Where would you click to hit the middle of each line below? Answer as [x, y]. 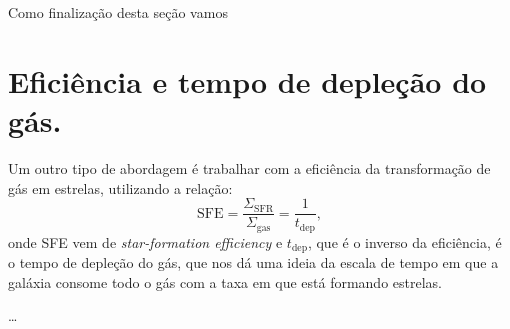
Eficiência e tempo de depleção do [247, 80]
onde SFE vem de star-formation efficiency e [145, 241]
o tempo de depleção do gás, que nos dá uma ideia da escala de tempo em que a [253, 262]
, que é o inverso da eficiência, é [404, 241]
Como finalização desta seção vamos [118, 12]
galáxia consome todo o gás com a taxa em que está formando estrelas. [225, 281]
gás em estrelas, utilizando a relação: [120, 187]
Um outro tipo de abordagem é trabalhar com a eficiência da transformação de [249, 167]
